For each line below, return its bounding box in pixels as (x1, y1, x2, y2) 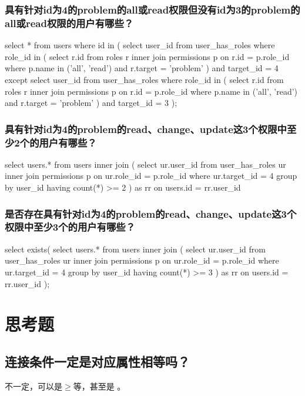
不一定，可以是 (5, 380, 62, 392)
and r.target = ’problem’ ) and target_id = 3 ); (5, 96, 177, 109)
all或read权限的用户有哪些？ (5, 15, 134, 30)
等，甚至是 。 (73, 380, 126, 392)
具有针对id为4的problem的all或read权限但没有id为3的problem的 (5, 2, 300, 16)
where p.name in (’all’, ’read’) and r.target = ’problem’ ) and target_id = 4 (5, 62, 279, 74)
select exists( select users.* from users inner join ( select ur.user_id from (5, 242, 266, 255)
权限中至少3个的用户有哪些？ (5, 219, 136, 234)
